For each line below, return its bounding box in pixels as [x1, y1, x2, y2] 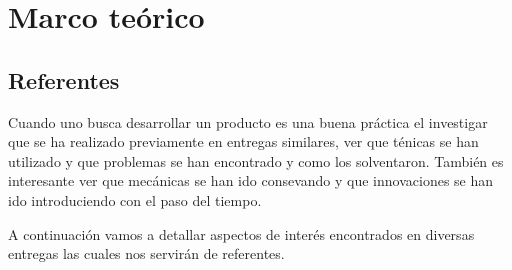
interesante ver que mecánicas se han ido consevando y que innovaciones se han [8, 170, 494, 191]
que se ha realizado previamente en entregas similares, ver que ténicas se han [8, 131, 479, 152]
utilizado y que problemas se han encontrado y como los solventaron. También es [8, 150, 504, 171]
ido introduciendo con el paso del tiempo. [8, 189, 262, 210]
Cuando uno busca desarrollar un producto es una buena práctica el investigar [8, 111, 488, 132]
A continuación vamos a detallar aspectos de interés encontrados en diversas [8, 223, 475, 244]
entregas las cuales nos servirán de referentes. [8, 243, 285, 264]
